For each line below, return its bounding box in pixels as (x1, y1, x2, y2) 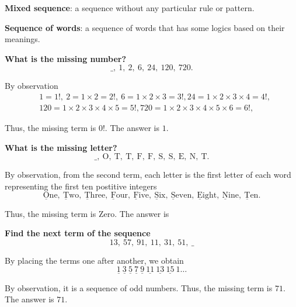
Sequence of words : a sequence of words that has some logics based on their (5, 21, 285, 33)
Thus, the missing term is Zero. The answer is (5, 207, 169, 219)
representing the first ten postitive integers (5, 180, 157, 192)
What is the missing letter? (5, 141, 117, 153)
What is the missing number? (5, 52, 126, 64)
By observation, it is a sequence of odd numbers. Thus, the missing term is (5, 281, 273, 294)
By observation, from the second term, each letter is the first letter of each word (5, 168, 291, 181)
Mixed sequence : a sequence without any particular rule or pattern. (5, 2, 255, 13)
